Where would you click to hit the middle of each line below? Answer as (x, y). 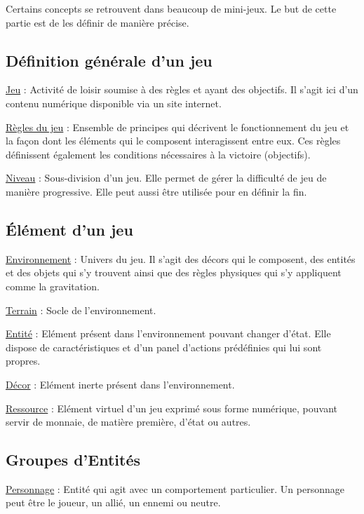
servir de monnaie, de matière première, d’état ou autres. (128, 422)
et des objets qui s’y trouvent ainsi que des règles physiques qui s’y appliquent (174, 272)
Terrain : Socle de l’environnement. (81, 310)
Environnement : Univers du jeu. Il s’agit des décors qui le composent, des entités (181, 258)
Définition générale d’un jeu (109, 60)
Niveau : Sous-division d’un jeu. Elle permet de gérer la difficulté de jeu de (166, 178)
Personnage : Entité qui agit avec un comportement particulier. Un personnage (175, 488)
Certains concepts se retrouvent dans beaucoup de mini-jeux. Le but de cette (171, 8)
